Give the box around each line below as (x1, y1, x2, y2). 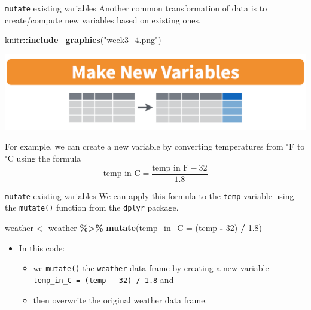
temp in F (152, 163, 189, 172)
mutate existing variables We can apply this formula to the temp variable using (5, 189, 294, 202)
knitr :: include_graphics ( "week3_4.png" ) (5, 34, 161, 46)
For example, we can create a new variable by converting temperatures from (5, 140, 283, 153)
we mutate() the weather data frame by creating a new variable (33, 262, 269, 274)
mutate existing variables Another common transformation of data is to (5, 2, 267, 14)
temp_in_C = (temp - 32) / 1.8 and (33, 273, 174, 285)
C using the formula (7, 152, 81, 165)
